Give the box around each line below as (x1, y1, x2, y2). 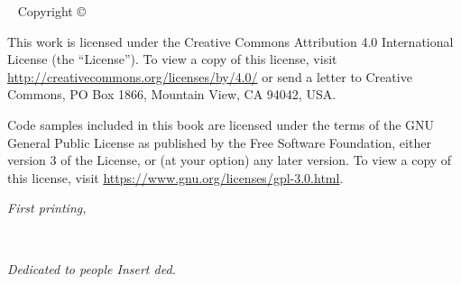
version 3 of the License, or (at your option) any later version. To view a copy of (7, 151, 452, 169)
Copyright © (17, 2, 86, 20)
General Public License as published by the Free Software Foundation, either (7, 133, 431, 151)
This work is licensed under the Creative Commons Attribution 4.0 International (7, 32, 454, 50)
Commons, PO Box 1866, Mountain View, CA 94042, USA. (7, 85, 337, 104)
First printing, (7, 198, 87, 217)
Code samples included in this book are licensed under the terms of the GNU (7, 115, 435, 133)
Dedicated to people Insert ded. (7, 259, 176, 278)
